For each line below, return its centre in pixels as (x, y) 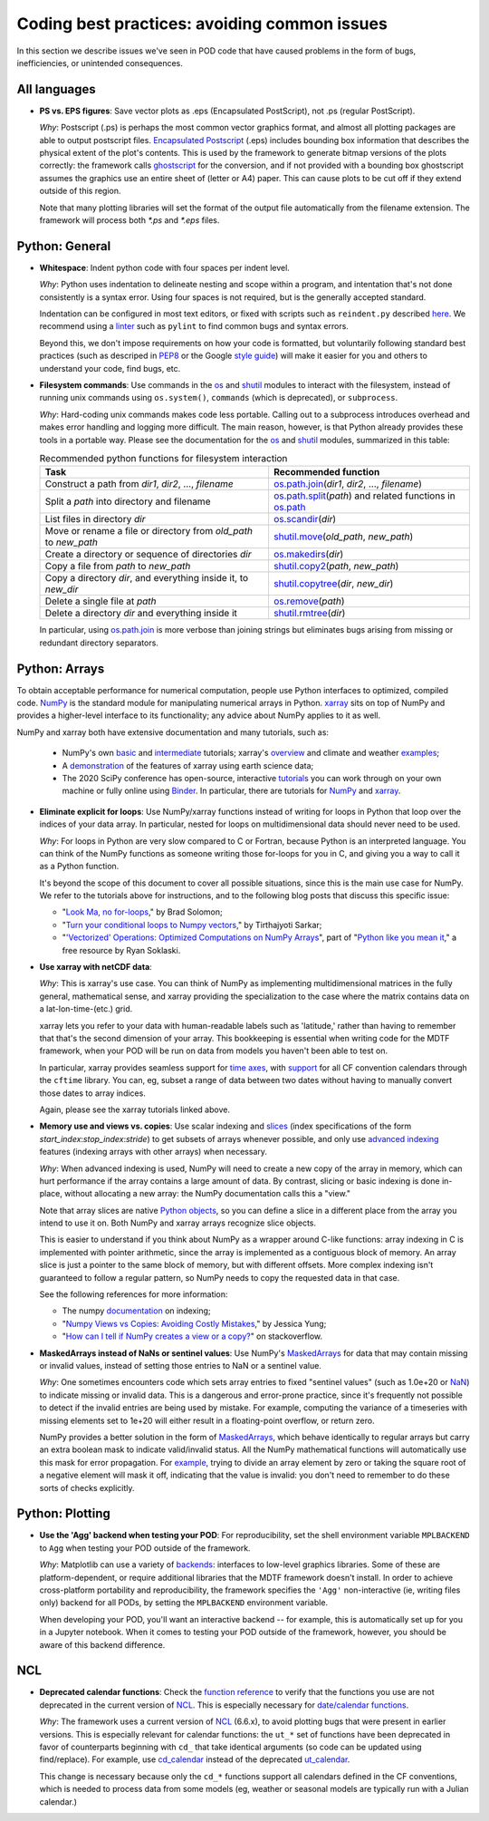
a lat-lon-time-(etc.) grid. (86, 1009)
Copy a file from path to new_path (118, 567)
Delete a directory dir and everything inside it (141, 614)
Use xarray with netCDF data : (96, 967)
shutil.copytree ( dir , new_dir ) (333, 584)
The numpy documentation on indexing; (137, 1311)
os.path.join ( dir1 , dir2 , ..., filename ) (348, 484)
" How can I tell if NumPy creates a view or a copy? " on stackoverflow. (192, 1336)
